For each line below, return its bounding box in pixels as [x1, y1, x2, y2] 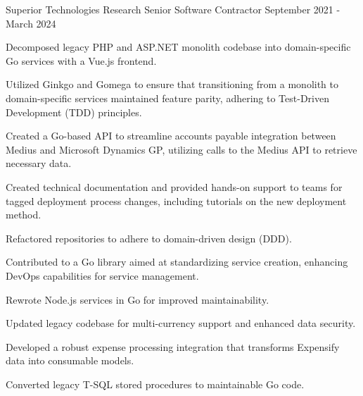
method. [6, 207, 42, 222]
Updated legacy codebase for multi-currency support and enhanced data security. [6, 316, 356, 330]
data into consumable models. [6, 353, 134, 368]
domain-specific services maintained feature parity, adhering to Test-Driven [6, 90, 329, 105]
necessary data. [6, 156, 72, 171]
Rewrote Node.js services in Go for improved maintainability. [6, 292, 269, 307]
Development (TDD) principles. [6, 104, 142, 119]
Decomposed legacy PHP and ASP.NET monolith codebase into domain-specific [6, 39, 351, 54]
